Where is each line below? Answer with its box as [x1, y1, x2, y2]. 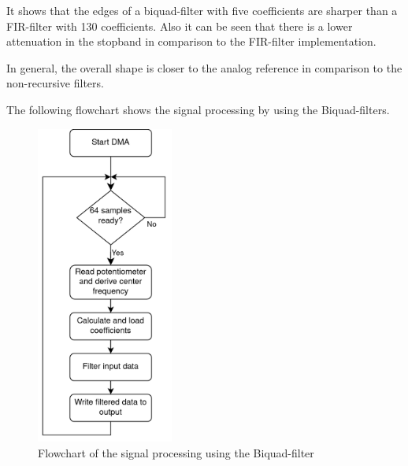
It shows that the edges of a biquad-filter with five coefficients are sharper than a [6, 2, 398, 18]
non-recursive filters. [6, 75, 104, 91]
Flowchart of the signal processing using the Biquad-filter [38, 444, 314, 460]
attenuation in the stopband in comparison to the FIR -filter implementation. [6, 33, 376, 50]
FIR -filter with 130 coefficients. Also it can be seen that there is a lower [6, 17, 353, 34]
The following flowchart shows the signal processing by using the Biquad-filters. [6, 101, 390, 117]
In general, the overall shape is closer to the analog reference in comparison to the [6, 59, 402, 76]
